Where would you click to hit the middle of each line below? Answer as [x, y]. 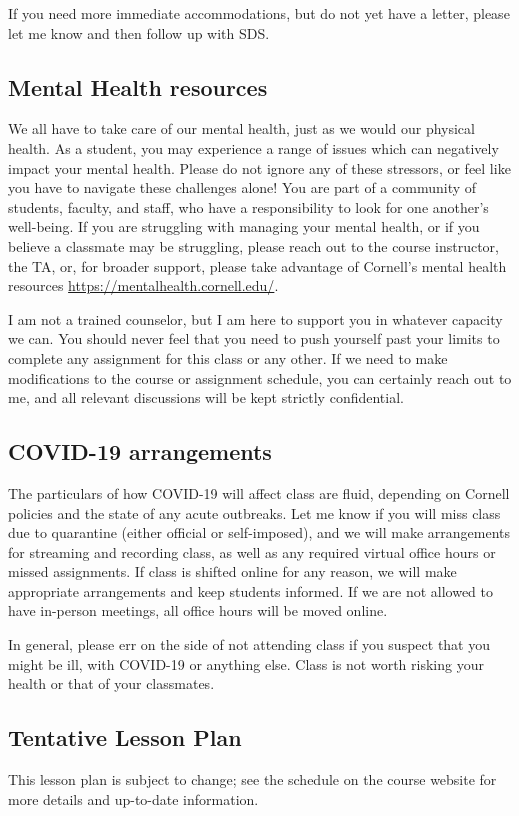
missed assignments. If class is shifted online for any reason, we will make [232, 571]
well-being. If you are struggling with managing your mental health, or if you [244, 226]
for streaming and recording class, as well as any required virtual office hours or [252, 551]
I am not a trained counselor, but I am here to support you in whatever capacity [255, 318]
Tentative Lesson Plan [125, 737]
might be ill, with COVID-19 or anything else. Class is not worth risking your [246, 663]
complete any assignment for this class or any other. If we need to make [228, 357]
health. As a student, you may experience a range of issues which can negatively [253, 147]
